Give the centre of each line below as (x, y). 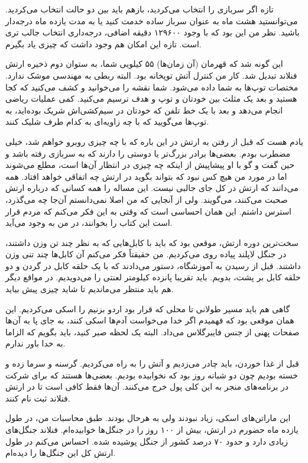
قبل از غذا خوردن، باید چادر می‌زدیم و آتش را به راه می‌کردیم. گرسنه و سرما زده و (152, 363)
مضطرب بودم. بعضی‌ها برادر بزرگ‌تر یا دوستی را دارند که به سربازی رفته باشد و (148, 153)
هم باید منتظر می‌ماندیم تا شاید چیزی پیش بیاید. (90, 289)
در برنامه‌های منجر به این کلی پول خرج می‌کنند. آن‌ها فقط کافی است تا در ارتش (147, 386)
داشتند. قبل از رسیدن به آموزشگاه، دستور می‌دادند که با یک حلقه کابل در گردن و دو (153, 265)
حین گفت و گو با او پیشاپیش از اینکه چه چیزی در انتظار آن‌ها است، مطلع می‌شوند (150, 165)
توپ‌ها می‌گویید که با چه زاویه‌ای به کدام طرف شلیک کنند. (107, 122)
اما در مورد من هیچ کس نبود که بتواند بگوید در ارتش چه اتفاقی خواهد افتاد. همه (146, 176)
